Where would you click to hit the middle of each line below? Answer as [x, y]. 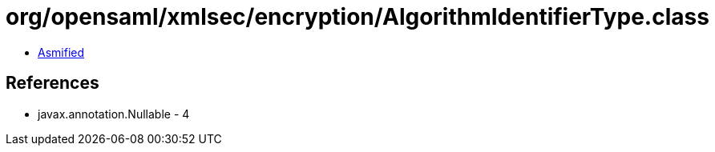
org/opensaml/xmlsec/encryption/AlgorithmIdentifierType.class [357, 17]
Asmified [61, 52]
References [53, 83]
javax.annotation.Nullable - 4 [114, 114]
